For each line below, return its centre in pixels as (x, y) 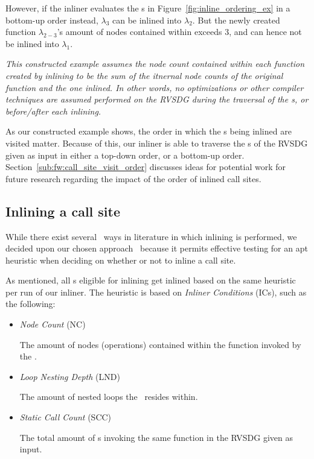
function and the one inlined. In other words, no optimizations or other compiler (155, 87)
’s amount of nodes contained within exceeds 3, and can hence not (179, 32)
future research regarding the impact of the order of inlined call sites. (133, 178)
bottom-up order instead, (52, 20)
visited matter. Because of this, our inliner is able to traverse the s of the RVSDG (157, 143)
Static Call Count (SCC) (66, 417)
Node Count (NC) (53, 324)
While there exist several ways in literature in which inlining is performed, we (151, 236)
